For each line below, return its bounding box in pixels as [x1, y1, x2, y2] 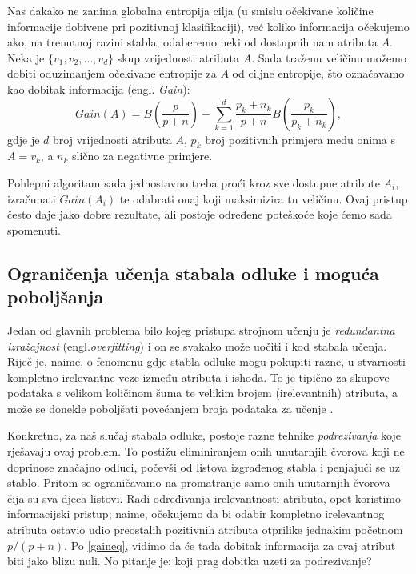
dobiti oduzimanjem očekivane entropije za [7, 65, 217, 82]
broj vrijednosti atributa [53, 130, 172, 147]
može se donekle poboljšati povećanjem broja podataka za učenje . [7, 399, 334, 416]
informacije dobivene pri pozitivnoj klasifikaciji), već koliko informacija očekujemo [7, 18, 410, 34]
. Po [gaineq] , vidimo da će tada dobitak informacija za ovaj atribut [64, 536, 396, 553]
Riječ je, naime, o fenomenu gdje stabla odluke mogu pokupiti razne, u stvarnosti [7, 353, 406, 370]
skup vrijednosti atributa [117, 49, 240, 66]
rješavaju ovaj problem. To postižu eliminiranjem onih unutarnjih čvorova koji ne [7, 443, 405, 460]
